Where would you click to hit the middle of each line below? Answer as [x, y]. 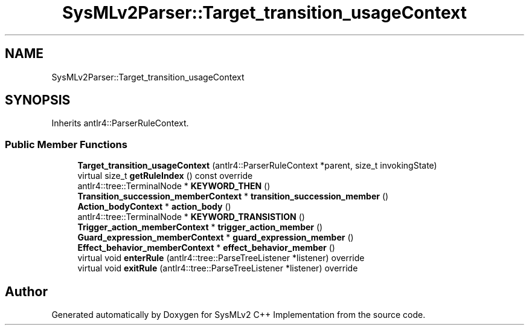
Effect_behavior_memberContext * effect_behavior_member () [206, 248]
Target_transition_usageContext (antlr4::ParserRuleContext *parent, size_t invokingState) [257, 166]
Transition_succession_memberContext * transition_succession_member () [233, 196]
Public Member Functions [66, 144]
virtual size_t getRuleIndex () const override [165, 176]
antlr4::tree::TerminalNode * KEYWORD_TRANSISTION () [191, 217]
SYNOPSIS [38, 100]
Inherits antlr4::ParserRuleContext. [120, 123]
